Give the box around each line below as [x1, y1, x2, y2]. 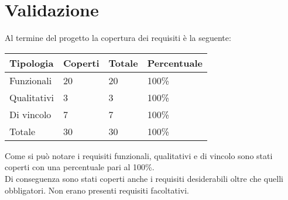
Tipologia [9, 56, 54, 70]
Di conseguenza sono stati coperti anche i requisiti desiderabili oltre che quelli [5, 172, 283, 184]
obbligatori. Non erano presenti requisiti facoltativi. [5, 184, 189, 196]
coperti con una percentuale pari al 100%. [5, 161, 155, 173]
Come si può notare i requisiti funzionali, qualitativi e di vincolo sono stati [5, 149, 273, 161]
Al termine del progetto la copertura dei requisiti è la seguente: [5, 32, 231, 44]
